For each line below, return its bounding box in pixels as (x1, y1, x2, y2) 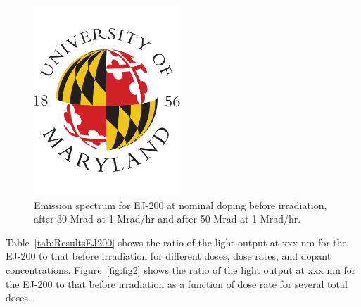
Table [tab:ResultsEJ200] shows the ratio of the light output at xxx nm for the (6, 234, 347, 249)
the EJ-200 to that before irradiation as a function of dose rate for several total (6, 276, 348, 291)
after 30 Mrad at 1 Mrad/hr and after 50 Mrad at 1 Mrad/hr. (34, 211, 301, 226)
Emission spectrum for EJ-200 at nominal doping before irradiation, (34, 197, 327, 212)
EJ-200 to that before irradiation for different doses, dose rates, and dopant (6, 249, 331, 263)
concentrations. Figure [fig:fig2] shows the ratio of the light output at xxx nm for (6, 262, 356, 277)
